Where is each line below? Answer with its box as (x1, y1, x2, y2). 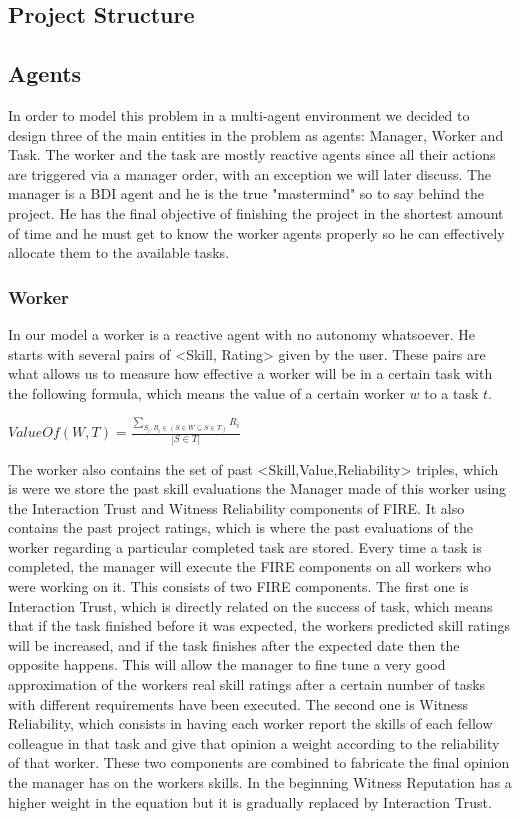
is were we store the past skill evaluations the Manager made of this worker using (8, 478, 507, 499)
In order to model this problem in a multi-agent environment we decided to (8, 104, 470, 125)
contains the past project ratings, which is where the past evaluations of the (8, 517, 473, 538)
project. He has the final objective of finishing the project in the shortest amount (8, 202, 504, 223)
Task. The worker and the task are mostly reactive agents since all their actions (8, 144, 496, 165)
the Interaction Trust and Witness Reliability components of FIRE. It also (8, 497, 465, 518)
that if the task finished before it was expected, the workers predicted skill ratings (8, 615, 510, 636)
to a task (424, 382, 479, 403)
